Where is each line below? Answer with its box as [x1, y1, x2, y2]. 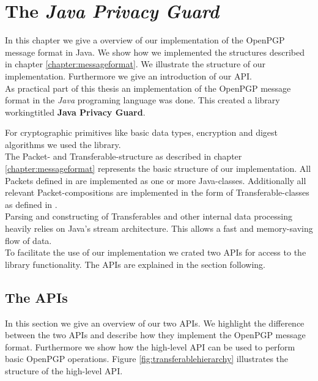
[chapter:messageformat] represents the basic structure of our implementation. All [5, 162, 311, 175]
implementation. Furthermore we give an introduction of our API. [5, 69, 252, 82]
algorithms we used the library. [5, 138, 121, 150]
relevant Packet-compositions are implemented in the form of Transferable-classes [5, 186, 309, 199]
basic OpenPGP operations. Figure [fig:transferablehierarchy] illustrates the [5, 352, 289, 365]
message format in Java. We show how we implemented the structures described [5, 45, 305, 58]
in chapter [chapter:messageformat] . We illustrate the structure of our [5, 57, 266, 70]
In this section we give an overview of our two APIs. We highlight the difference [5, 316, 305, 329]
